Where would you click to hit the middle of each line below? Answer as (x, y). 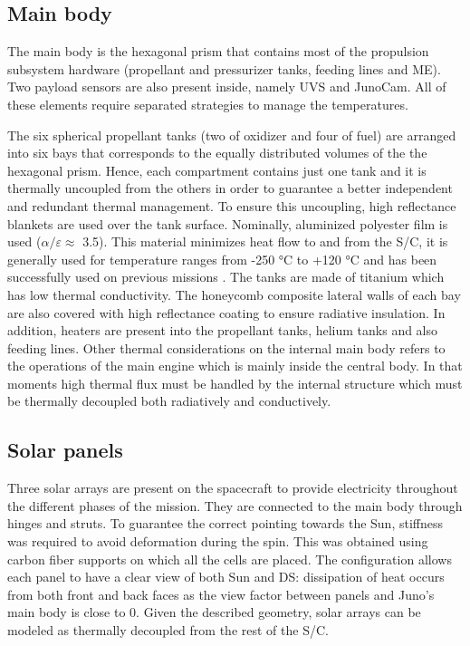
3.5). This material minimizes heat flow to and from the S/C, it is (265, 241)
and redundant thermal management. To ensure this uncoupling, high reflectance (232, 205)
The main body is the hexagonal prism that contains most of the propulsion (218, 51)
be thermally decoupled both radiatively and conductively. (169, 401)
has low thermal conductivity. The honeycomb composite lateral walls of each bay (234, 294)
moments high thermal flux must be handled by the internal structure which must (235, 383)
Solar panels (65, 450)
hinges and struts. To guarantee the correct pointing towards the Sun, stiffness (225, 523)
